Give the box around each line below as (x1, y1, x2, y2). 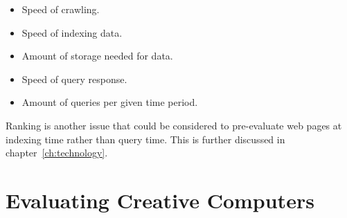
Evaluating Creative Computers (6, 185, 314, 214)
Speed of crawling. (21, 2, 100, 16)
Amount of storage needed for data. (21, 48, 173, 63)
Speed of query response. (21, 71, 127, 86)
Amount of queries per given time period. (21, 95, 198, 109)
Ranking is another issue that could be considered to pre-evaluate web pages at (6, 118, 342, 132)
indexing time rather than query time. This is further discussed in (6, 131, 285, 146)
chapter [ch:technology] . (6, 145, 108, 160)
